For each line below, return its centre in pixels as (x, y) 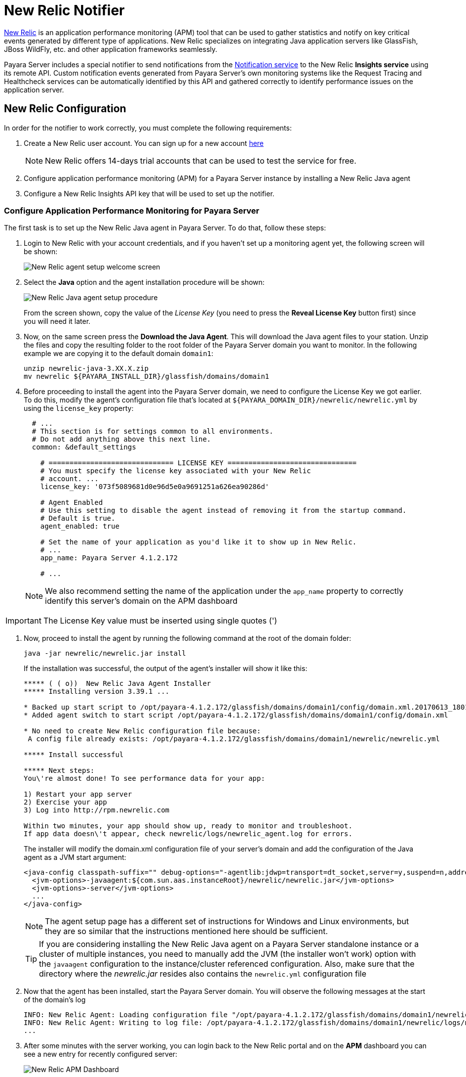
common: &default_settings (84, 447)
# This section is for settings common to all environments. (153, 431)
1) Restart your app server (78, 794)
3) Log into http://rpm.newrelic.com (97, 810)
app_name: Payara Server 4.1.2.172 (109, 558)
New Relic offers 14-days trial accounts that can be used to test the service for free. (201, 160)
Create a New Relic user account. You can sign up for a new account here (144, 143)
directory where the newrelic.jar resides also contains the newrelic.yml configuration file (203, 974)
